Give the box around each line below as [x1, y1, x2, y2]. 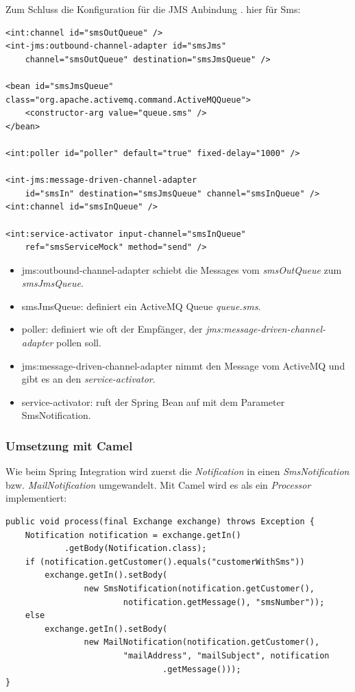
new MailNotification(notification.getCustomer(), [84, 637, 320, 648]
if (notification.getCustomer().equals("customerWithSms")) [25, 556, 305, 567]
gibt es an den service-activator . [21, 372, 156, 386]
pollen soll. [56, 335, 101, 350]
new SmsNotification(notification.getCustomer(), [84, 584, 315, 593]
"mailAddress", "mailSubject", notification [123, 650, 330, 661]
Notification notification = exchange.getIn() [25, 530, 241, 540]
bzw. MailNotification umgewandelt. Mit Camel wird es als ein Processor [5, 477, 311, 491]
